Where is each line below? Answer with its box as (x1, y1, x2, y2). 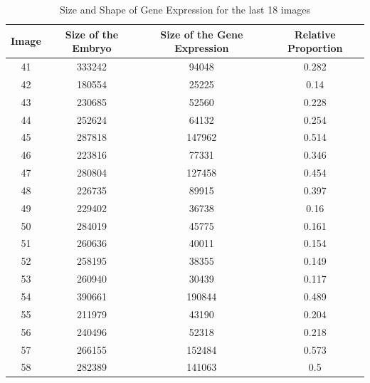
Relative (294, 26, 336, 41)
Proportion (287, 41, 343, 56)
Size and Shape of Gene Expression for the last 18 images (59, 2, 311, 16)
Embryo (72, 41, 112, 56)
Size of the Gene (160, 26, 243, 41)
